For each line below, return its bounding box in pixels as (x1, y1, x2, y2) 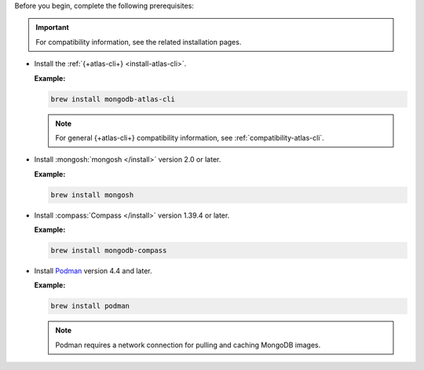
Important (35, 23, 70, 32)
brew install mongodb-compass (50, 246, 167, 255)
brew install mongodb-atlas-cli (50, 94, 176, 104)
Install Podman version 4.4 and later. (34, 266, 152, 276)
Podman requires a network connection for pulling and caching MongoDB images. (55, 340, 321, 350)
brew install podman (50, 302, 130, 310)
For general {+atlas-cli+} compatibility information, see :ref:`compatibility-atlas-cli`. (55, 133, 325, 142)
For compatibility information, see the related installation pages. (35, 37, 242, 46)
